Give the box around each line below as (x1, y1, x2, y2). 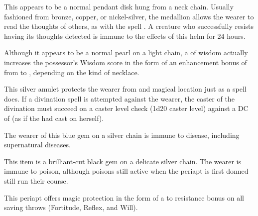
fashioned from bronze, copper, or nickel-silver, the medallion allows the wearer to (4, 11, 254, 21)
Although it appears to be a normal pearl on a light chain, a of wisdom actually (4, 47, 248, 58)
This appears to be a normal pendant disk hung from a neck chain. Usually (4, 1, 234, 11)
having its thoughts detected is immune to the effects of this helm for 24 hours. (4, 30, 246, 41)
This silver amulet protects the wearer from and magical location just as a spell (4, 84, 247, 94)
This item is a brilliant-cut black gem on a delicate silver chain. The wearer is (4, 156, 242, 166)
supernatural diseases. (4, 139, 71, 150)
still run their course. (4, 175, 68, 186)
